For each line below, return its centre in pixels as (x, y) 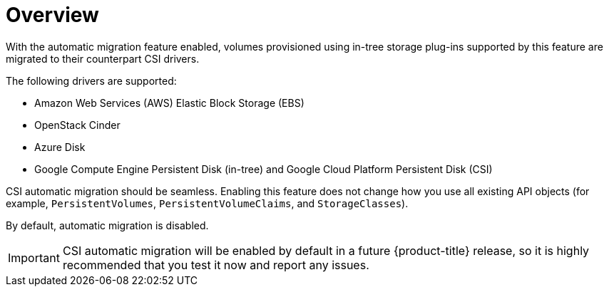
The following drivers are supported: (91, 80)
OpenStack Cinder (77, 125)
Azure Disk (60, 147)
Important (34, 257)
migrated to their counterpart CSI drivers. (103, 58)
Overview (52, 15)
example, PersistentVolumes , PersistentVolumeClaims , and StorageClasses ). (207, 203)
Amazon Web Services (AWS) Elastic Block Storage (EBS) (169, 103)
